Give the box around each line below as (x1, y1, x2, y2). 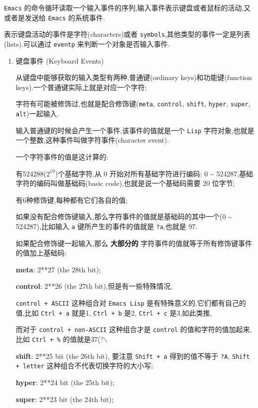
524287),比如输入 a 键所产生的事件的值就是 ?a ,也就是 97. (15, 221, 198, 231)
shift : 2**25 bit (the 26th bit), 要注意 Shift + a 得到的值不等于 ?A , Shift (15, 350, 250, 361)
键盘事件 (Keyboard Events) (15, 55, 104, 66)
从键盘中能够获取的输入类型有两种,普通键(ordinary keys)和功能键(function (15, 72, 252, 82)
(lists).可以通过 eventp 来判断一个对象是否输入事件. (4, 38, 170, 49)
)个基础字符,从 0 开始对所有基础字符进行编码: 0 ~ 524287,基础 (55, 168, 254, 178)
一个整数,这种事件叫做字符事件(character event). (15, 135, 169, 145)
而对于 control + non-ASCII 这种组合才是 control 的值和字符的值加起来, (15, 324, 252, 334)
